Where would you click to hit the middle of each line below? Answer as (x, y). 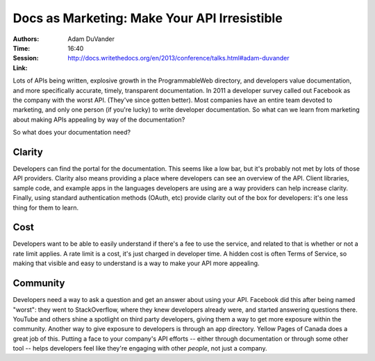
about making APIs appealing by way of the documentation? (99, 119)
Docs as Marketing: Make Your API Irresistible (148, 18)
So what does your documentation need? (72, 133)
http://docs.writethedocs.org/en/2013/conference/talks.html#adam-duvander (178, 58)
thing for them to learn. (46, 208)
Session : (26, 58)
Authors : (26, 39)
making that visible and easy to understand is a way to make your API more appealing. (136, 263)
